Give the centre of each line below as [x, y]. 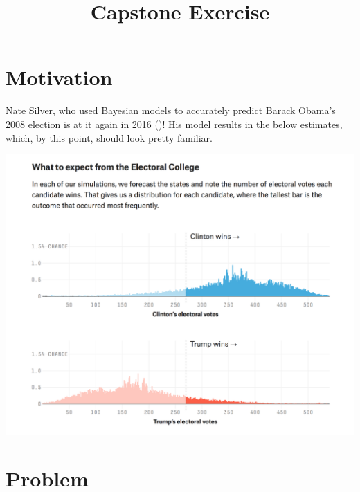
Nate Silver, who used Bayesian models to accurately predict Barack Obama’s [171, 110]
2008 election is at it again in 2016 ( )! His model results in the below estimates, [174, 124]
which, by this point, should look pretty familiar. [109, 137]
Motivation [59, 77]
